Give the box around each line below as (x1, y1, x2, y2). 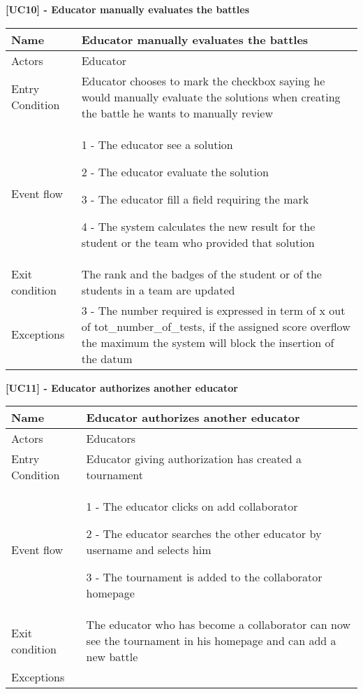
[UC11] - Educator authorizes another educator (6, 380, 238, 395)
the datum (81, 350, 133, 367)
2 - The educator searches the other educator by (86, 525, 322, 542)
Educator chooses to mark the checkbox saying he (81, 72, 325, 89)
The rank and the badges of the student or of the (81, 265, 322, 282)
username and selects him (86, 541, 212, 558)
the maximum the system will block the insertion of (81, 334, 334, 350)
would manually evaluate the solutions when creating (81, 88, 341, 105)
